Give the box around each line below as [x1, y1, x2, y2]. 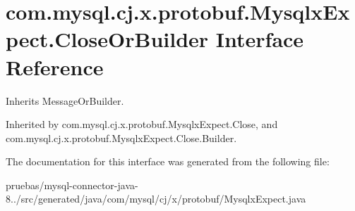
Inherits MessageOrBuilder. [6, 93, 124, 108]
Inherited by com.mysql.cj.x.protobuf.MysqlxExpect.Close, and [6, 117, 278, 132]
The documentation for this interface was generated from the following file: [6, 154, 330, 169]
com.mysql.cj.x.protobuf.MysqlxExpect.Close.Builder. [6, 130, 237, 145]
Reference [6, 52, 104, 81]
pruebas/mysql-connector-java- [6, 177, 138, 192]
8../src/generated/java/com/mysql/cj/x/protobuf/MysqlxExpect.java [6, 191, 306, 206]
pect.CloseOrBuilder [6, 25, 209, 53]
